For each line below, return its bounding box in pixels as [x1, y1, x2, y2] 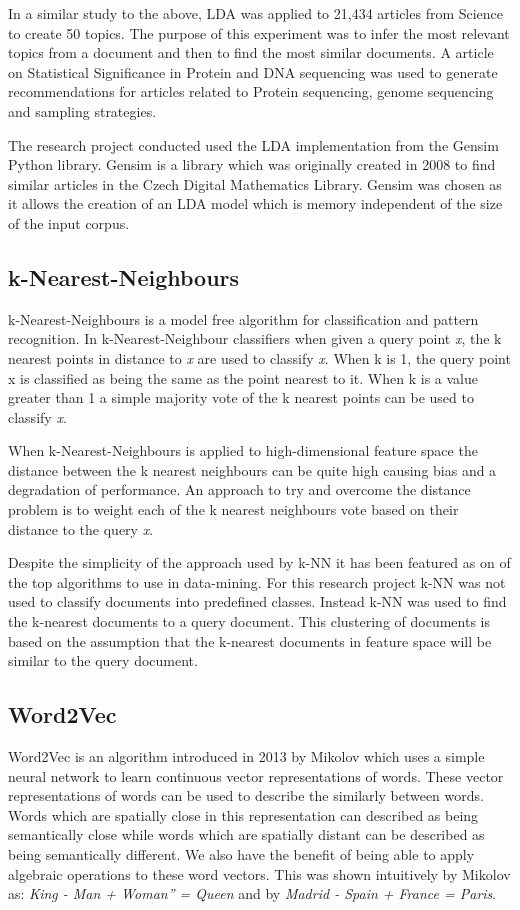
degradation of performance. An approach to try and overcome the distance [8, 479, 471, 500]
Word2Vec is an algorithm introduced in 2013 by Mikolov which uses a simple [8, 746, 485, 767]
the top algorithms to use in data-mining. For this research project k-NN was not [8, 571, 506, 592]
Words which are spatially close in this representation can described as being [8, 804, 479, 825]
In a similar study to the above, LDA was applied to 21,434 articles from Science [8, 3, 504, 23]
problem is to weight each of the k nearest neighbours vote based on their [8, 499, 459, 520]
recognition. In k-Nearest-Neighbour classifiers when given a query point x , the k [8, 328, 502, 349]
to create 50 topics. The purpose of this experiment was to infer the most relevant [8, 22, 510, 43]
